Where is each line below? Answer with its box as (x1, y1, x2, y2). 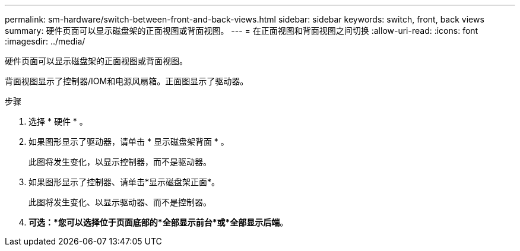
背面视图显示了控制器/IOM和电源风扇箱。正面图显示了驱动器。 (5, 76, 249, 86)
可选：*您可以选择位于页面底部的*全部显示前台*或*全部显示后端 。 (28, 217, 288, 227)
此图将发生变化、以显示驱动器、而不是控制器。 (28, 197, 211, 207)
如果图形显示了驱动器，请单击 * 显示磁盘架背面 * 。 (28, 136, 229, 147)
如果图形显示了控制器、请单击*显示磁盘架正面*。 (28, 177, 220, 187)
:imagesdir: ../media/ (5, 36, 85, 46)
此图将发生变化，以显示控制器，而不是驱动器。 (28, 157, 211, 167)
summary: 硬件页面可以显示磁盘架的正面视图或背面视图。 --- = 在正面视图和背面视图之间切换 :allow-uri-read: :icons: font (5, 26, 478, 36)
